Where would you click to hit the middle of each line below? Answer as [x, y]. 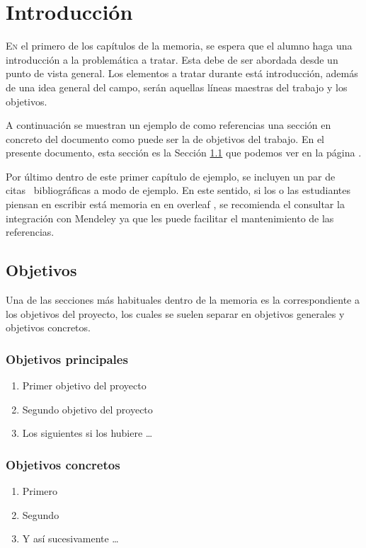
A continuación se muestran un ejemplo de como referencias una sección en [168, 125]
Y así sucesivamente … [70, 538]
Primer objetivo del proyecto [84, 386]
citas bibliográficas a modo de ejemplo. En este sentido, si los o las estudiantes [178, 190]
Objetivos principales [67, 359]
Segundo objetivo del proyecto [87, 409]
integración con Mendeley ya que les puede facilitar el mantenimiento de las [170, 218]
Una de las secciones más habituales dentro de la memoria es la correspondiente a [183, 300]
